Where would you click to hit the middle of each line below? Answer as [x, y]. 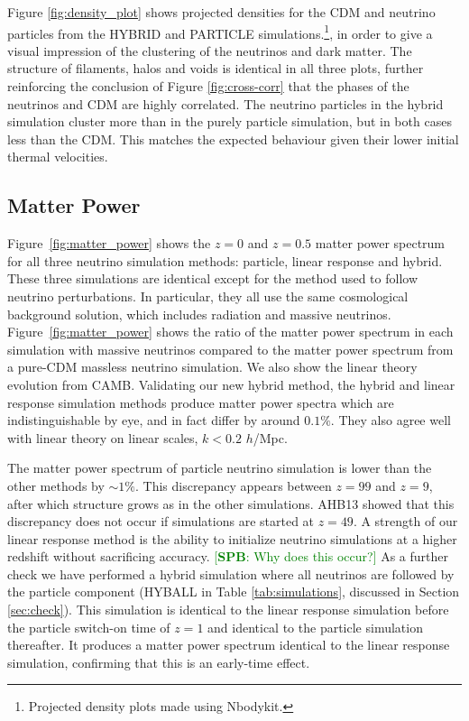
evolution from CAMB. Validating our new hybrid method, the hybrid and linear [231, 384]
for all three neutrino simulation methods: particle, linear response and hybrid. [225, 260]
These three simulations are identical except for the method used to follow [212, 278]
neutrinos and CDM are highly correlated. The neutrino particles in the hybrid [225, 103]
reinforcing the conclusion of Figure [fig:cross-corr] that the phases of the [208, 86]
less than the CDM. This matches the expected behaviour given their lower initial [233, 139]
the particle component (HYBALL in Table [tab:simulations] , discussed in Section [234, 592]
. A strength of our [405, 521]
